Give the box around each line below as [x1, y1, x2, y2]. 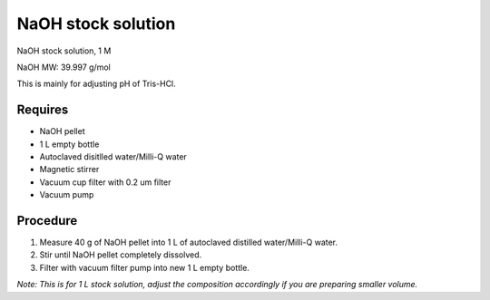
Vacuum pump [39, 189, 94, 200]
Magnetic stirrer [39, 164, 100, 175]
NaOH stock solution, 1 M [16, 45, 112, 56]
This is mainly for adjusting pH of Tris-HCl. [16, 78, 176, 90]
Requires [16, 102, 69, 118]
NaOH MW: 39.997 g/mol [16, 62, 111, 73]
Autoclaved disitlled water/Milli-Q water [39, 151, 188, 162]
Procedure [16, 213, 78, 228]
